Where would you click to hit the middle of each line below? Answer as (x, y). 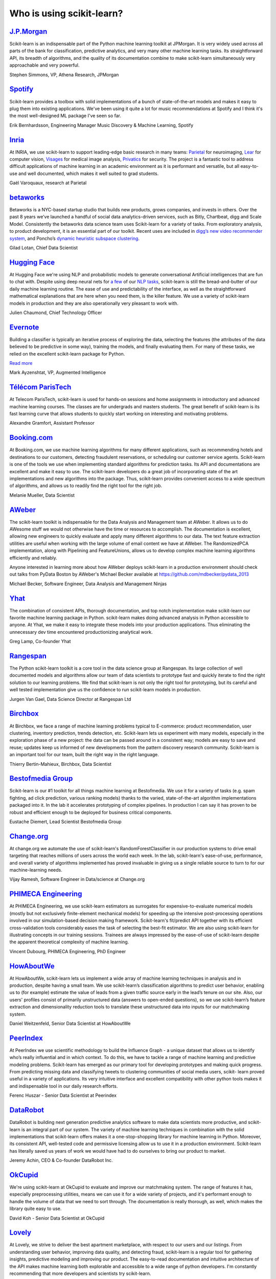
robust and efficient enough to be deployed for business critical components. (91, 812)
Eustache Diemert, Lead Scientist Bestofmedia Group (66, 822)
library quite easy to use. (36, 1209)
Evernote (24, 327)
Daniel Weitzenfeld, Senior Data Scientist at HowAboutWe (70, 1023)
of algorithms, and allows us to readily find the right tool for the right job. (86, 486)
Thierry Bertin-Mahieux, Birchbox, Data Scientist (61, 764)
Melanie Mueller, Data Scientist (42, 495)
